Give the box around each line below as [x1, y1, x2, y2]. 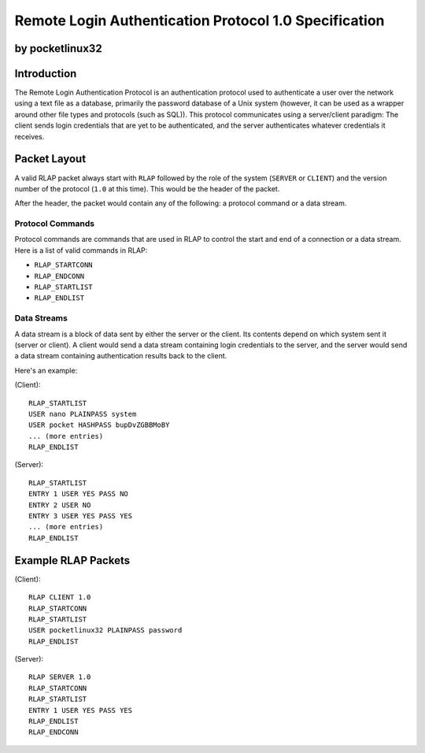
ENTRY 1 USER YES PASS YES [28, 706, 133, 714]
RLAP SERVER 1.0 [28, 673, 91, 681]
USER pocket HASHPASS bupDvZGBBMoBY [28, 421, 170, 429]
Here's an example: [14, 365, 78, 375]
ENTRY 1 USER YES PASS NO [28, 489, 129, 499]
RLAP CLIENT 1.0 [28, 593, 91, 602]
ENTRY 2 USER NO [28, 500, 91, 510]
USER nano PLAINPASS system [28, 410, 137, 418]
